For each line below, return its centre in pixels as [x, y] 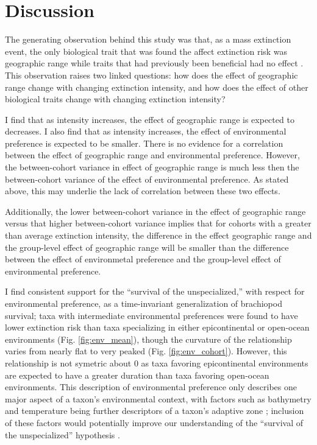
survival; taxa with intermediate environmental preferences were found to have [151, 315]
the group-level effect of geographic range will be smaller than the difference [147, 247]
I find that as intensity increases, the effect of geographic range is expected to [150, 119]
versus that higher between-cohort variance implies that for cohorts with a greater [158, 223]
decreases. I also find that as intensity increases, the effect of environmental [146, 131]
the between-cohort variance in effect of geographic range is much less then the [152, 167]
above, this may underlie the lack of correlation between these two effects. [143, 191]
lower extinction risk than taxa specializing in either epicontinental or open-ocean [157, 327]
